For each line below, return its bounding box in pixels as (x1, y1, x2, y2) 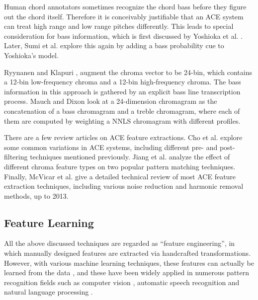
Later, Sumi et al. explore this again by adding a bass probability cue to (4, 40, 224, 51)
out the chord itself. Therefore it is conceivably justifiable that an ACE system (4, 11, 244, 21)
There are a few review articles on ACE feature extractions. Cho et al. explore (4, 132, 243, 143)
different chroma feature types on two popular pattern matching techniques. (4, 161, 236, 171)
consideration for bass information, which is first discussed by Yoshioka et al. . (4, 30, 243, 41)
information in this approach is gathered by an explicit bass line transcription (4, 86, 241, 96)
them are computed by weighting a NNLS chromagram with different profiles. (4, 115, 241, 126)
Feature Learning (4, 215, 94, 230)
